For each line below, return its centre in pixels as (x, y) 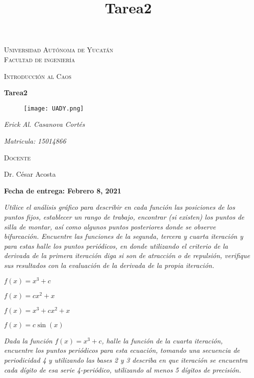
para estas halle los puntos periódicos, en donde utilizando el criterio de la (116, 246)
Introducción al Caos (38, 76)
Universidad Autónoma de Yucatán (59, 50)
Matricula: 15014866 (35, 141)
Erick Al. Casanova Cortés (44, 124)
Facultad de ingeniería (39, 59)
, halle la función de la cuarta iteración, (162, 340)
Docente (18, 157)
